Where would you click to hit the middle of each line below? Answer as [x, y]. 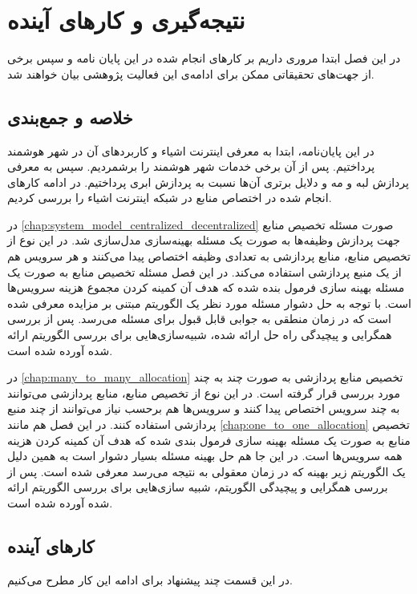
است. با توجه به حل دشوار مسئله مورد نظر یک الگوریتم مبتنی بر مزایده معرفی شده [209, 303]
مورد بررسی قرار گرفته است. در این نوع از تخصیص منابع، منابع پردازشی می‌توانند [204, 392]
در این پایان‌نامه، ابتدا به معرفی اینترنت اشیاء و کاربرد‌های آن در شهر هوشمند [191, 150]
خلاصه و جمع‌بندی [70, 117]
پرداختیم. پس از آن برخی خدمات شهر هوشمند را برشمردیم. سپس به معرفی [191, 166]
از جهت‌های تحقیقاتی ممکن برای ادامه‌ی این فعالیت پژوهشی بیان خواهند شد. [191, 73]
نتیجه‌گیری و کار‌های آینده [126, 20]
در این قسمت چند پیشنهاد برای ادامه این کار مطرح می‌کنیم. [150, 579]
